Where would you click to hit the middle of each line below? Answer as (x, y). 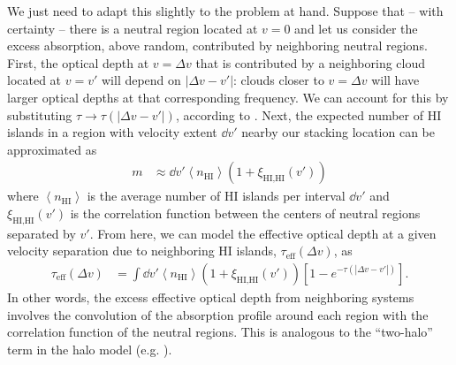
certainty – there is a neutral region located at (133, 28)
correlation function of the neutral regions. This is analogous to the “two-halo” (220, 332)
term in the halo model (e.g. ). (90, 349)
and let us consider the (356, 28)
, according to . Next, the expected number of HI (308, 114)
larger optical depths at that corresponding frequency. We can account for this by (228, 97)
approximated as (52, 149)
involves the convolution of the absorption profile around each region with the (218, 314)
